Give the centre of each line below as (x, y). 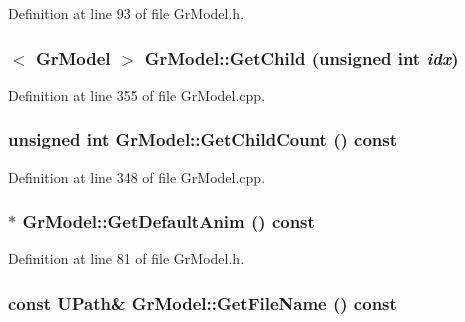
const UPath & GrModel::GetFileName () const (202, 302)
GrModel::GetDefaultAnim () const (168, 221)
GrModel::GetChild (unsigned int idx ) (301, 57)
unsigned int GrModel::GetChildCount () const (203, 139)
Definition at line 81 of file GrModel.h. (126, 258)
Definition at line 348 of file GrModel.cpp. (137, 176)
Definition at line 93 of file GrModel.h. (126, 13)
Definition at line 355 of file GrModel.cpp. (137, 94)
